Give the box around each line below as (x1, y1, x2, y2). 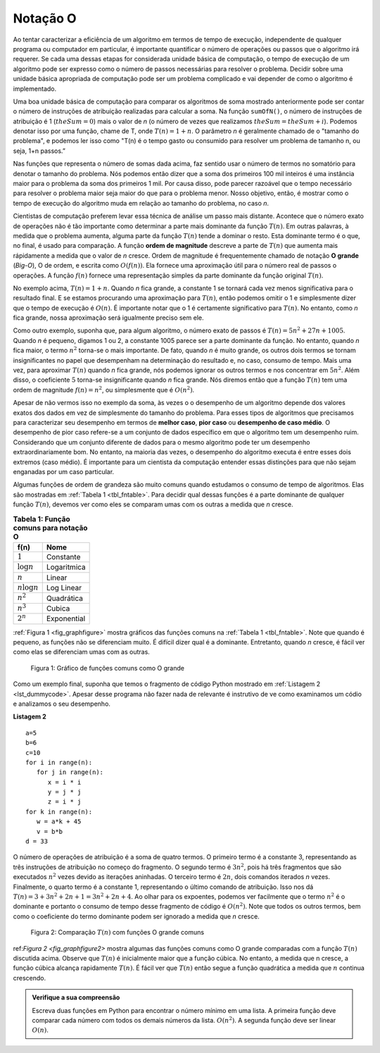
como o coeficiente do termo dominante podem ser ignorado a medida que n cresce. (13, 912, 260, 921)
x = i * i (47, 778, 82, 786)
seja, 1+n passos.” (13, 147, 66, 155)
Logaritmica (46, 562, 86, 572)
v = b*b (36, 828, 63, 835)
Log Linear (46, 583, 82, 593)
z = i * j (47, 798, 82, 806)
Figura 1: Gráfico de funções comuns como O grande (30, 663, 184, 672)
